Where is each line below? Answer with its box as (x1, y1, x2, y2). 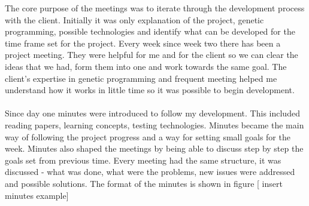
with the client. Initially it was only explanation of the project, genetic (5, 13, 264, 26)
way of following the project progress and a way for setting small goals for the (5, 130, 290, 143)
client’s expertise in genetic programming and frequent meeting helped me (5, 72, 277, 84)
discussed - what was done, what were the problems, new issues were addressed (5, 165, 295, 178)
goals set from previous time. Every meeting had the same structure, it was (5, 153, 281, 166)
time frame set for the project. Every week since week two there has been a (5, 36, 281, 49)
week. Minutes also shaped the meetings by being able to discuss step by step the (5, 142, 304, 155)
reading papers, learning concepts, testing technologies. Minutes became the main (5, 118, 304, 131)
